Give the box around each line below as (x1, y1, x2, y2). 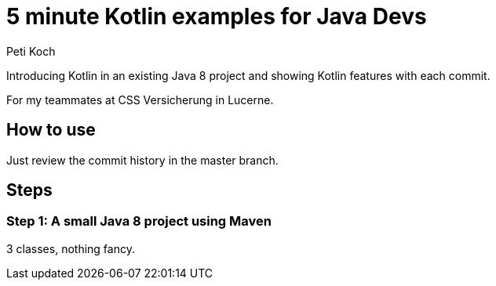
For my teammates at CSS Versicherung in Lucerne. (6, 92, 274, 107)
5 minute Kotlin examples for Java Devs (6, 3, 427, 30)
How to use (6, 120, 96, 140)
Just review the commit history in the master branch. (6, 153, 279, 167)
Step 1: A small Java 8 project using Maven (6, 213, 272, 230)
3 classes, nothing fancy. (6, 241, 135, 255)
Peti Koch (6, 44, 56, 58)
